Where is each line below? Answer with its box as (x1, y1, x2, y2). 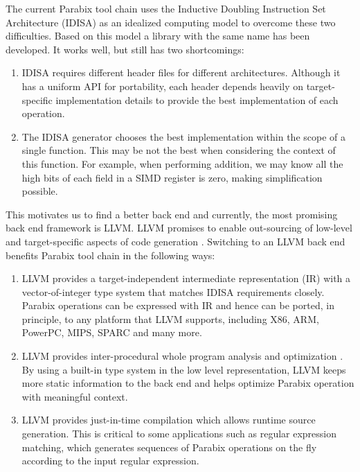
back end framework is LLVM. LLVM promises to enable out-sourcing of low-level (6, 220, 352, 235)
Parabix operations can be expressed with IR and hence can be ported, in (21, 298, 334, 313)
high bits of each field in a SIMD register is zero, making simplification (21, 170, 323, 184)
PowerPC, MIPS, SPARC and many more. (21, 325, 202, 340)
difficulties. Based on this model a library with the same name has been (6, 28, 310, 43)
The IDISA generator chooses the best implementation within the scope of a (21, 129, 346, 143)
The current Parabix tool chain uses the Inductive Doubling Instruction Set (6, 1, 326, 15)
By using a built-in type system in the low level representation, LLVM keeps (21, 362, 346, 376)
